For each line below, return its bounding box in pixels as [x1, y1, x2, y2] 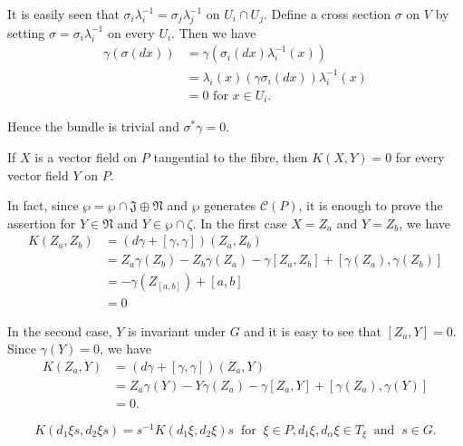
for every [395, 148, 445, 167]
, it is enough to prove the [298, 196, 443, 215]
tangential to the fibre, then [153, 148, 308, 167]
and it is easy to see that [244, 321, 381, 340]
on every [107, 23, 155, 42]
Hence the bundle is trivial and [7, 117, 179, 136]
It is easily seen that [7, 5, 120, 23]
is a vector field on [34, 148, 138, 167]
